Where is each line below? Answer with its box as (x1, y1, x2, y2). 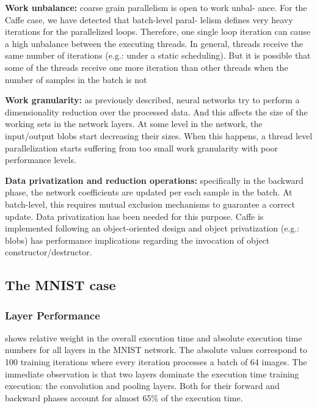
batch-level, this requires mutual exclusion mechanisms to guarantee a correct (5, 197, 295, 210)
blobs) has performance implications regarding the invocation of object (5, 233, 270, 246)
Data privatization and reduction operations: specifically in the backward (5, 173, 304, 186)
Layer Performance (5, 307, 100, 322)
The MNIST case (5, 275, 116, 294)
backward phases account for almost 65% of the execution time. (5, 391, 243, 404)
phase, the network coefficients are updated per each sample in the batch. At (5, 186, 293, 199)
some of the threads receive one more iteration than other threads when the (5, 60, 288, 73)
